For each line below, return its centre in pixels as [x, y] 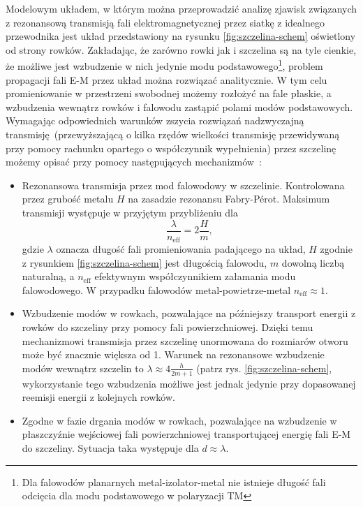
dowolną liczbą [313, 262]
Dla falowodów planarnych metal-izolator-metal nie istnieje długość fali [174, 482]
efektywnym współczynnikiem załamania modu [195, 276]
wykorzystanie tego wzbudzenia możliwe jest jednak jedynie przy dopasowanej [189, 383]
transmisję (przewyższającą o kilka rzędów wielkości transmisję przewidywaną [173, 134]
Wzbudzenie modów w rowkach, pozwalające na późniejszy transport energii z [189, 313]
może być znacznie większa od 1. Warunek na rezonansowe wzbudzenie [173, 354]
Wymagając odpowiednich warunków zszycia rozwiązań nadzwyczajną [155, 120]
